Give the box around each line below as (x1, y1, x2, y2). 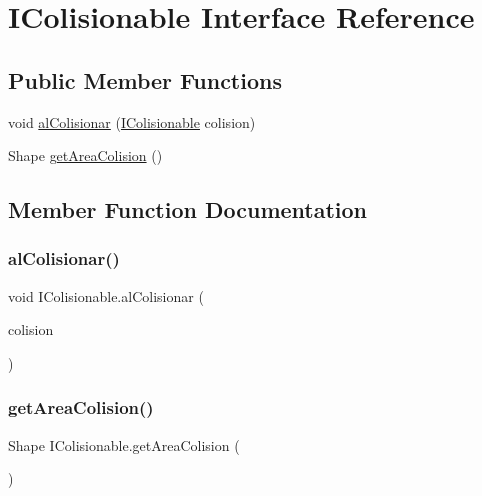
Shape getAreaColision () (8, 145, 163, 166)
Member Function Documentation (8, 194, 368, 225)
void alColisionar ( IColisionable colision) (8, 111, 256, 132)
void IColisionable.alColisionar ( (8, 285, 204, 306)
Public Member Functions (8, 64, 282, 95)
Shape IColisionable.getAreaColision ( (8, 434, 240, 455)
